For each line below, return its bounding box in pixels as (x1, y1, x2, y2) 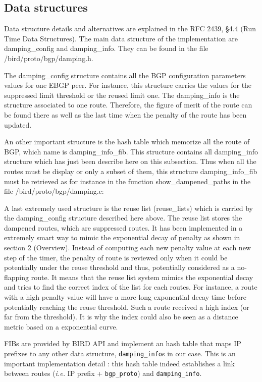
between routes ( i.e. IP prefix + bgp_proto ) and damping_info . (4, 368, 202, 378)
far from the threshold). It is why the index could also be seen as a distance (4, 311, 238, 322)
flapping (4, 271, 29, 282)
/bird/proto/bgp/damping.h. (4, 52, 93, 63)
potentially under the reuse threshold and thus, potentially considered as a (4, 262, 235, 272)
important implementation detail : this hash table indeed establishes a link (4, 358, 235, 368)
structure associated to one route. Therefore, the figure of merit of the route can (4, 99, 252, 110)
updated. (4, 119, 32, 130)
